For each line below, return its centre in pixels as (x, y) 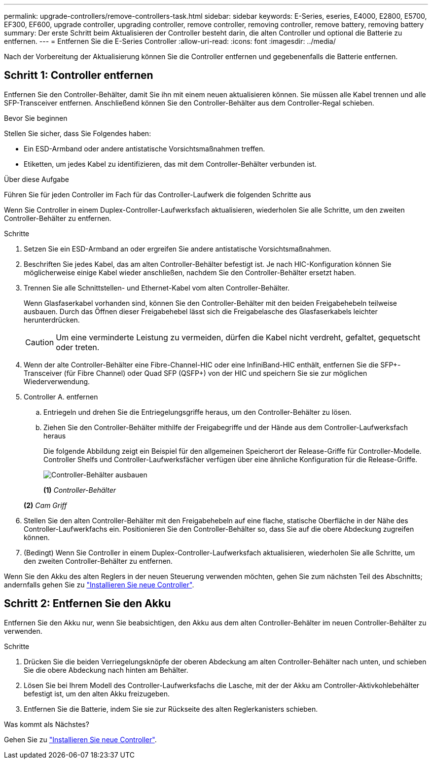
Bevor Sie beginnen (36, 118)
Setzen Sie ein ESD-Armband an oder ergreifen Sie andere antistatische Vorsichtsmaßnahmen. (178, 249)
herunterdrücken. (52, 320)
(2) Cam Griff (45, 505)
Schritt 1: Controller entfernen (79, 75)
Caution (40, 342)
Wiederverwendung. (57, 381)
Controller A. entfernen (61, 397)
